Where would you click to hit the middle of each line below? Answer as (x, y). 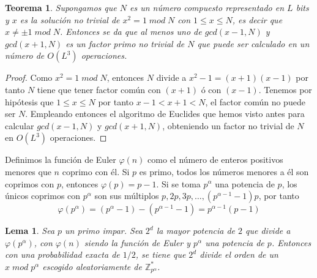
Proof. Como (29, 77)
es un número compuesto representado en (207, 7)
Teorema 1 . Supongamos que (61, 7)
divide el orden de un (239, 254)
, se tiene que (161, 254)
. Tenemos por (285, 89)
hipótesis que (29, 101)
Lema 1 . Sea (30, 231)
